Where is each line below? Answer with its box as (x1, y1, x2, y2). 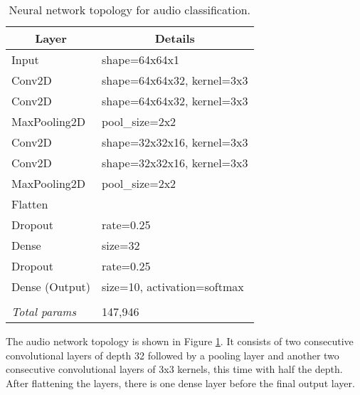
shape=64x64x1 (102, 51, 179, 68)
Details (154, 30, 195, 46)
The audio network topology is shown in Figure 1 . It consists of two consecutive (6, 334, 354, 348)
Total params (11, 303, 76, 320)
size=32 (102, 237, 140, 253)
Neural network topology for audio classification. (9, 1, 250, 18)
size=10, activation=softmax (102, 278, 244, 295)
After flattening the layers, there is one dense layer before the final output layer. (6, 375, 355, 390)
